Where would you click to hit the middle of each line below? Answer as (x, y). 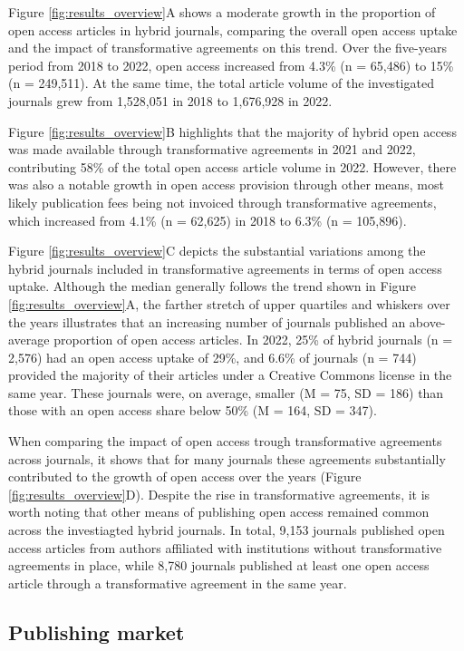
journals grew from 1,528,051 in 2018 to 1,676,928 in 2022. (170, 100)
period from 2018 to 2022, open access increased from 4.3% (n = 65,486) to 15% (231, 65)
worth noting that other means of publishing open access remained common (219, 512)
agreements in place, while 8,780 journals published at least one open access (219, 565)
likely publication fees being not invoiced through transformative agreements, (222, 202)
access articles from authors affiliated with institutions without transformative (225, 547)
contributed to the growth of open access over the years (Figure (185, 476)
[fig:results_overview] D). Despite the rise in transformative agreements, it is (219, 494)
